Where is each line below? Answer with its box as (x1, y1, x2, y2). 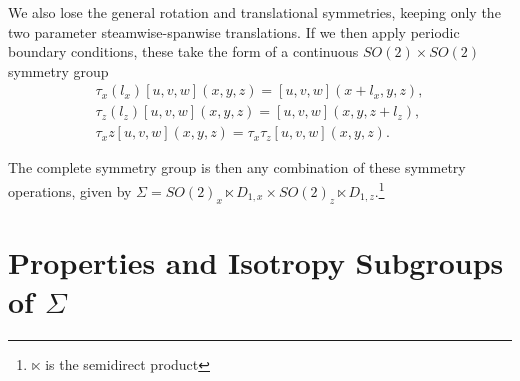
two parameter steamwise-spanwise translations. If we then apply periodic (8, 21, 460, 42)
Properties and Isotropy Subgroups (8, 241, 504, 282)
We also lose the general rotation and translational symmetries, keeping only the (8, 2, 501, 22)
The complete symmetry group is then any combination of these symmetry (8, 157, 466, 178)
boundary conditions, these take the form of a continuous (8, 41, 359, 62)
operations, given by (8, 180, 132, 201)
